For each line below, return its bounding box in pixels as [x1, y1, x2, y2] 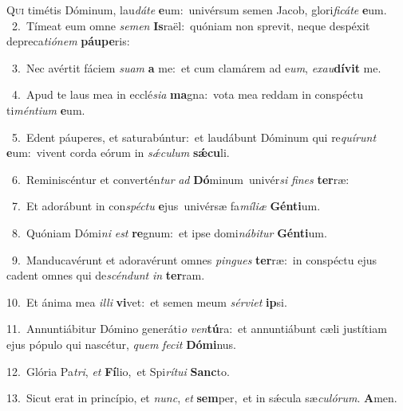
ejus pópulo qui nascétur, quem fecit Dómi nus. [6, 335, 236, 352]
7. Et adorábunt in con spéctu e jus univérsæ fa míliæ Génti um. [11, 198, 321, 214]
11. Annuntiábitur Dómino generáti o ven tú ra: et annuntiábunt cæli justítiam [6, 320, 387, 337]
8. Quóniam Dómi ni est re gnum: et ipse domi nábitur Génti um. [11, 224, 327, 241]
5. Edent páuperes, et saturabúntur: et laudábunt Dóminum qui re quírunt [11, 128, 377, 145]
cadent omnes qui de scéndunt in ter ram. [6, 267, 205, 284]
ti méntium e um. [6, 101, 85, 118]
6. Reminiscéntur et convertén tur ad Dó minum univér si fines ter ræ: [11, 170, 350, 187]
